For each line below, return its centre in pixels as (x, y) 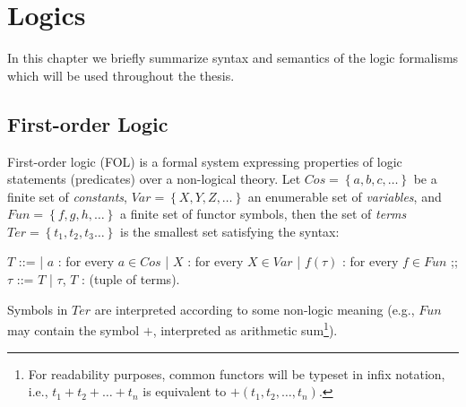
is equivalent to (185, 391)
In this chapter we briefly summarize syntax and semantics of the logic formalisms (233, 58)
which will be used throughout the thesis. (121, 75)
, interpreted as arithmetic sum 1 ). (245, 329)
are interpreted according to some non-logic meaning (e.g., (255, 309)
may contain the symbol (73, 329)
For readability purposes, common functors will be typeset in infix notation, (237, 373)
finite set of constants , (68, 196)
